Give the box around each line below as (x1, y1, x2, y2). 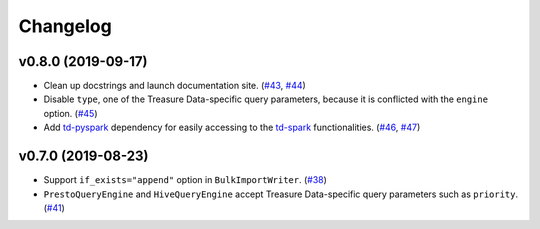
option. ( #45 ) (43, 107, 99, 119)
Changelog (18, 15, 112, 37)
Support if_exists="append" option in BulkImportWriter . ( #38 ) (43, 174, 327, 186)
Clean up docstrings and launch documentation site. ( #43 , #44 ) (43, 80, 307, 92)
